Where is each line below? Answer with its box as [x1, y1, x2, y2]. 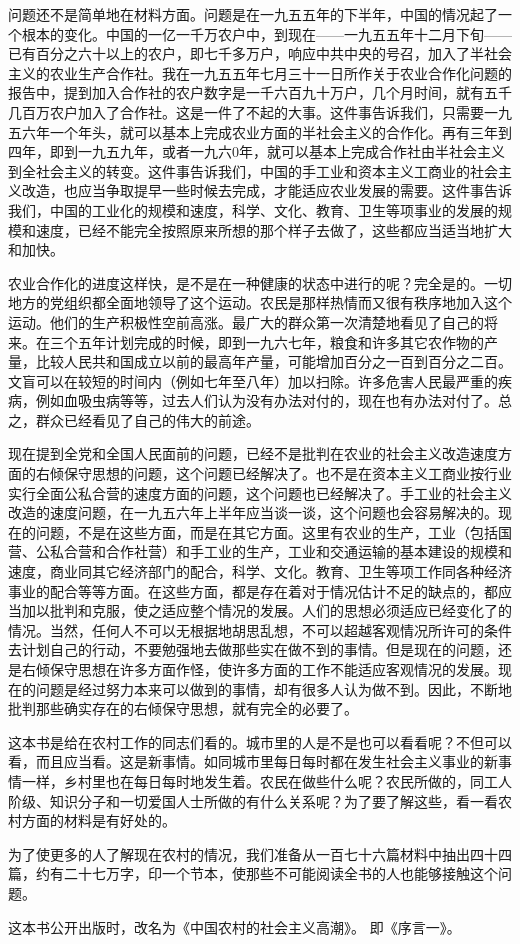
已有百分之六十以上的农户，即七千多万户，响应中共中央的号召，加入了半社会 [8, 43, 512, 64]
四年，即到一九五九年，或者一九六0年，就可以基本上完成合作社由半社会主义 [8, 141, 505, 162]
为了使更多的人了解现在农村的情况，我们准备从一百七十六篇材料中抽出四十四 [8, 843, 512, 864]
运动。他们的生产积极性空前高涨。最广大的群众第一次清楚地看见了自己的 [8, 311, 484, 332]
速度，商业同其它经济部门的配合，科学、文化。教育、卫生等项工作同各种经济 [8, 561, 512, 582]
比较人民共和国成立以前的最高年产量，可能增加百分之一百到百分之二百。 [35, 351, 512, 372]
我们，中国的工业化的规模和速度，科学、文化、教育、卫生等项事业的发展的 [8, 199, 498, 220]
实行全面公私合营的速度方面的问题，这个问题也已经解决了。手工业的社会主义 [8, 482, 512, 503]
